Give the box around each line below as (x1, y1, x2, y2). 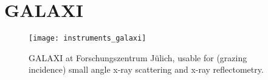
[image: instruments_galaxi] (29, 34, 146, 43)
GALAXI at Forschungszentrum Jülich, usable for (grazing (29, 51, 247, 64)
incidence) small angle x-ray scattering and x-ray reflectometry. (29, 63, 264, 76)
